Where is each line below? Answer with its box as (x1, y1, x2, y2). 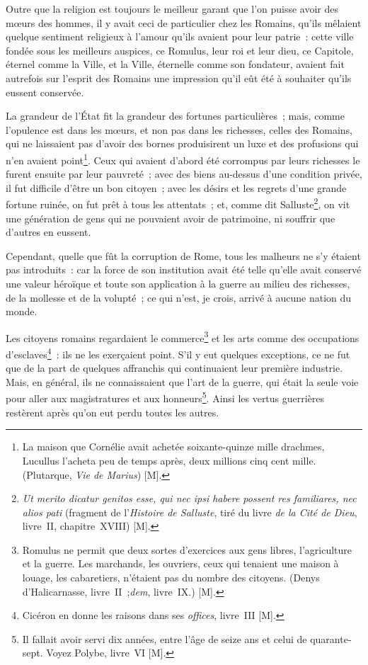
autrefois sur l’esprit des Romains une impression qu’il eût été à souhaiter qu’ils (6, 70, 352, 85)
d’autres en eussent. (6, 224, 91, 239)
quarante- (310, 631, 352, 646)
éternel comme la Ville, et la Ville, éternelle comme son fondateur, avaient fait (6, 57, 345, 72)
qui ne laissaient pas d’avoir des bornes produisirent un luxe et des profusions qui (6, 136, 359, 151)
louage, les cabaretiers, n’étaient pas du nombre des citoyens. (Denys (22, 570, 320, 585)
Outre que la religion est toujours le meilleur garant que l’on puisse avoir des (6, 1, 339, 16)
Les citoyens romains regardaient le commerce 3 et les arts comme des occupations (6, 328, 360, 345)
